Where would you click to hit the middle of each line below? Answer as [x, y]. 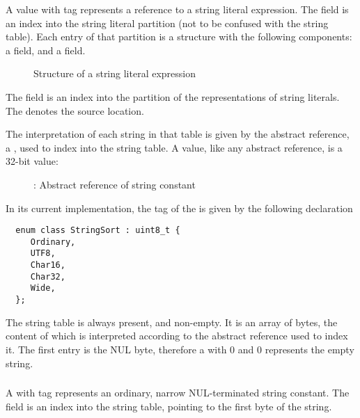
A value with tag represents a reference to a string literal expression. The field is [177, 9]
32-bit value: [32, 161]
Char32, [48, 276]
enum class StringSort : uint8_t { [98, 231]
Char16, [48, 265]
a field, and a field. [46, 50]
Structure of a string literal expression [115, 73]
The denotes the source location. [75, 110]
